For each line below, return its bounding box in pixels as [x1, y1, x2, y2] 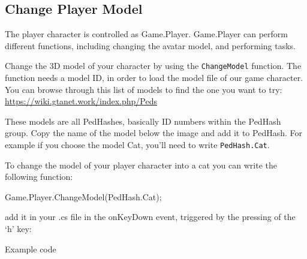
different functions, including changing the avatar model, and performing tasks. [5, 39, 296, 52]
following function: [5, 170, 73, 183]
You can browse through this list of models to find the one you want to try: [5, 83, 282, 95]
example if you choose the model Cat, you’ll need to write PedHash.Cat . [5, 138, 270, 151]
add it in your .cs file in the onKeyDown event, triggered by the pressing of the [5, 210, 296, 223]
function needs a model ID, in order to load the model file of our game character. [5, 71, 303, 84]
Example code [5, 242, 56, 255]
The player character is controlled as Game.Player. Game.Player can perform [5, 28, 288, 40]
